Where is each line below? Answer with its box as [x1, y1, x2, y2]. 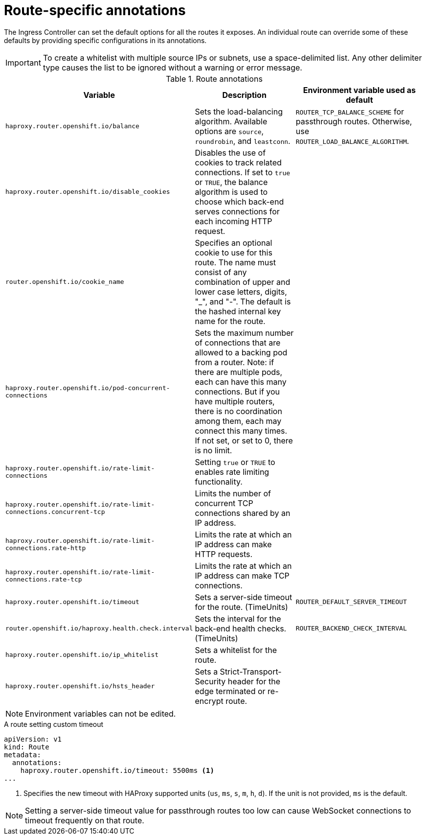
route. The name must [195, 257, 276, 267]
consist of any [195, 267, 247, 277]
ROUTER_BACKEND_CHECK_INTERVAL [295, 625, 407, 632]
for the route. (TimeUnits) [195, 602, 288, 612]
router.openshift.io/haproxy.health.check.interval [5, 625, 193, 632]
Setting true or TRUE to [195, 457, 275, 467]
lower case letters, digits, [195, 286, 287, 297]
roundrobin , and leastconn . [195, 136, 291, 146]
